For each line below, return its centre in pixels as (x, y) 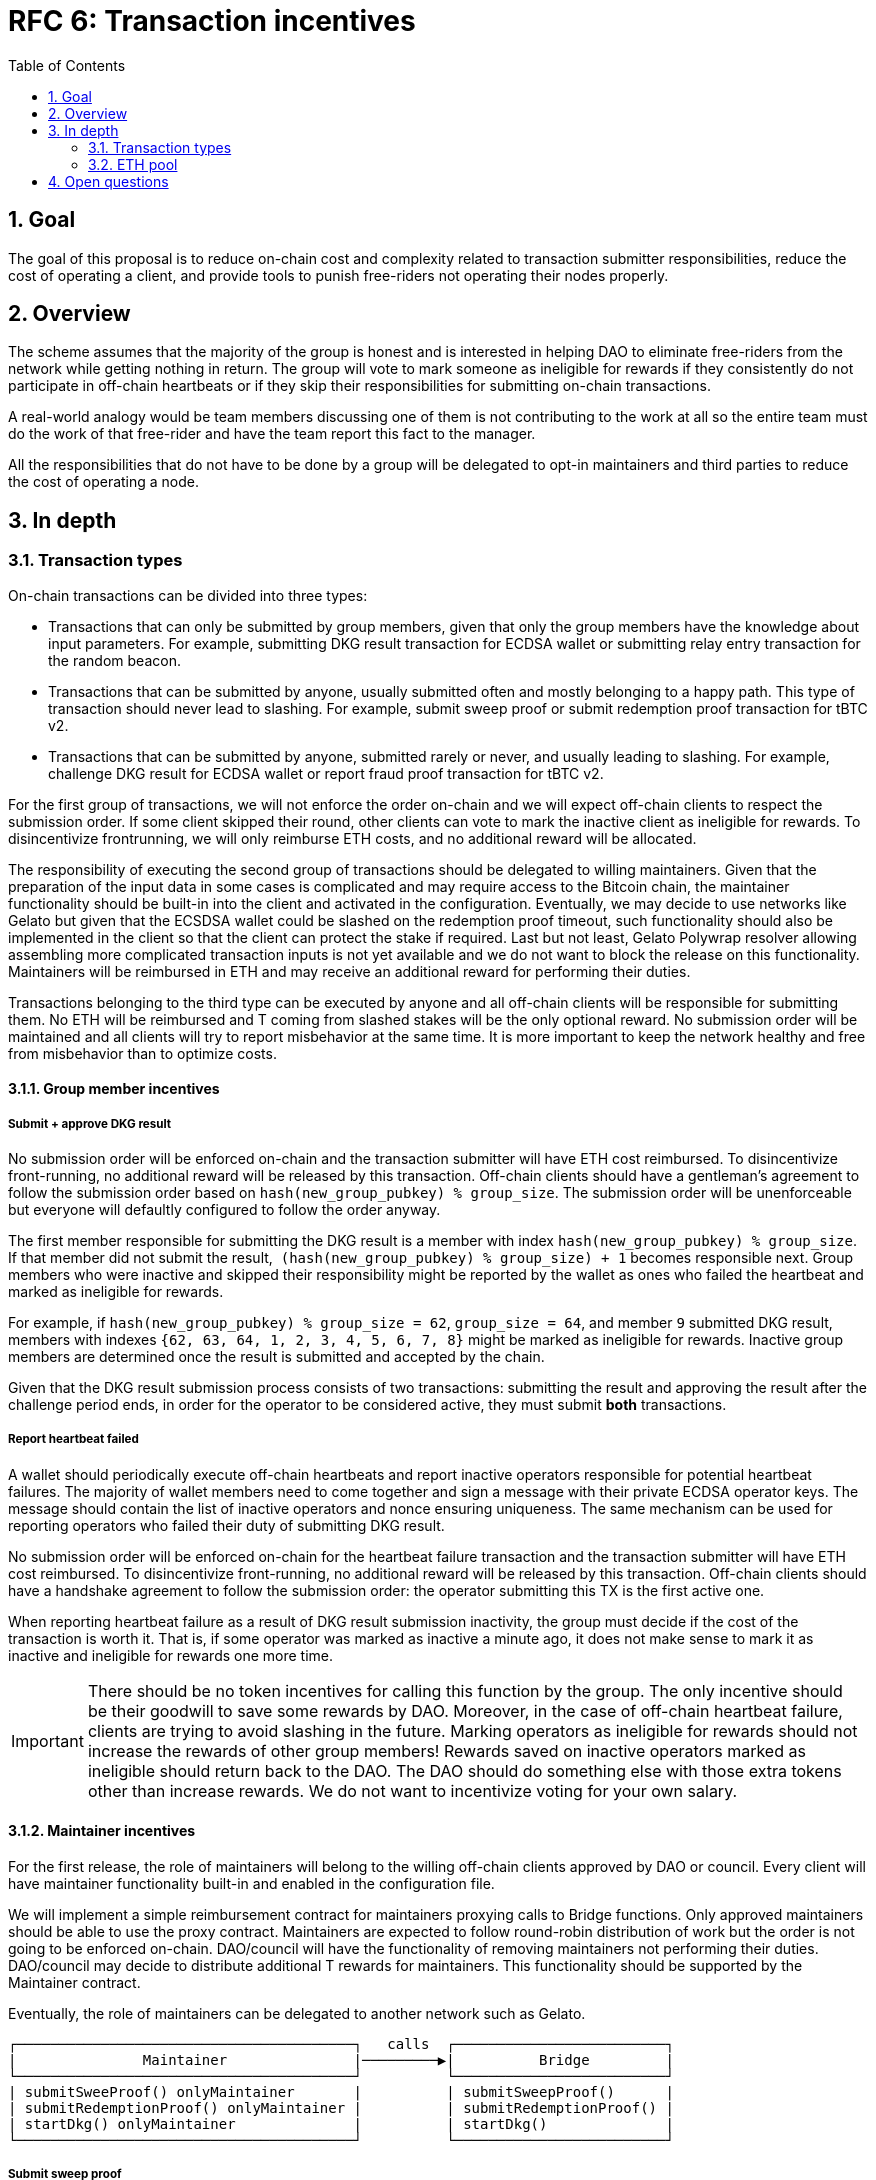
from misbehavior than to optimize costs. (142, 1053)
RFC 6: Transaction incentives (212, 21)
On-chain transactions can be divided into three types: (188, 595)
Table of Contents (67, 65)
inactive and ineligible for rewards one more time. (171, 1655)
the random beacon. (114, 660)
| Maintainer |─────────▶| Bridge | (341, 2060)
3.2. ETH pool (133, 164)
